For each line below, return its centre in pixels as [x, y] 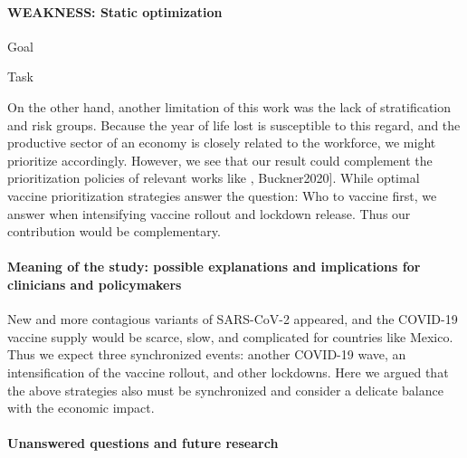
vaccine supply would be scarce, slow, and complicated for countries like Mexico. [230, 336]
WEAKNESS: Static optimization [115, 11]
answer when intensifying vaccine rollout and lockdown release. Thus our [209, 213]
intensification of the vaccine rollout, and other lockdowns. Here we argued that [228, 372]
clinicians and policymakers [95, 284]
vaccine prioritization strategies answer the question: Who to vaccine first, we [222, 195]
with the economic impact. [81, 408]
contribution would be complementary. [114, 231]
